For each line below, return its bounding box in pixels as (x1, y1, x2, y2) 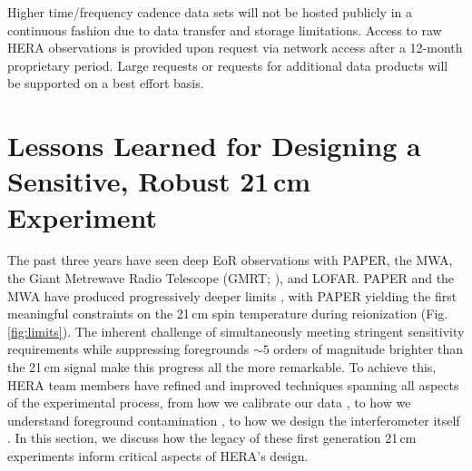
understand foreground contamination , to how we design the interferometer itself (7, 410, 460, 429)
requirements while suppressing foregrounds (7, 339, 250, 358)
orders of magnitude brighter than (273, 339, 464, 358)
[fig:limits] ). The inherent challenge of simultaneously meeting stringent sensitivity (7, 321, 465, 340)
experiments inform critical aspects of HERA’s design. (7, 446, 309, 465)
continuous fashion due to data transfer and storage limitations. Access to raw (7, 20, 442, 39)
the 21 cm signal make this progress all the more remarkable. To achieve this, (7, 358, 437, 377)
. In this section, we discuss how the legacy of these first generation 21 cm (7, 428, 417, 447)
